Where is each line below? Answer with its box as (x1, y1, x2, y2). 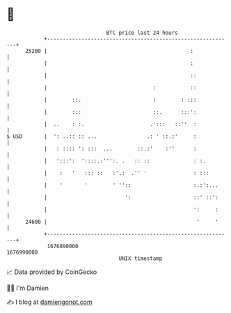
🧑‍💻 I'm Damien (6, 284, 49, 292)
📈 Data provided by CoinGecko (6, 268, 97, 276)
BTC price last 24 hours (106, 29, 178, 36)
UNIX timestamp (118, 254, 163, 262)
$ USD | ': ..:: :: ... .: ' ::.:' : (6, 132, 197, 140)
